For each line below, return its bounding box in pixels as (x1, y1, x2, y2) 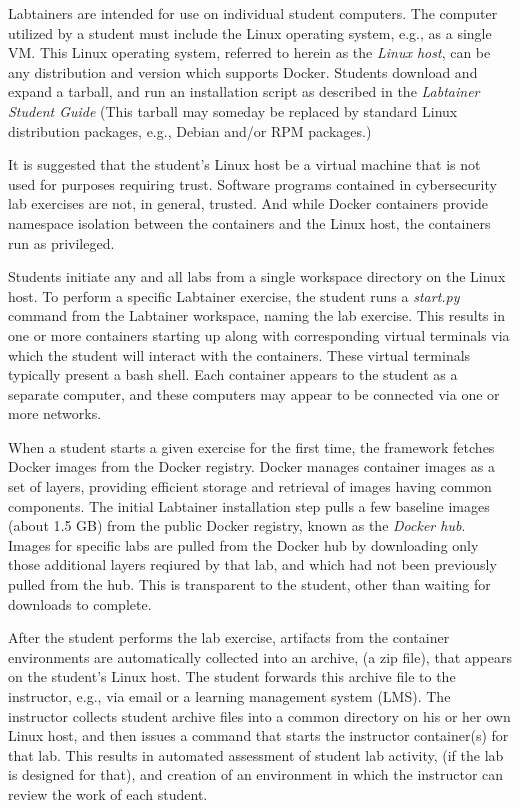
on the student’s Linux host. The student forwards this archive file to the (8, 666, 456, 687)
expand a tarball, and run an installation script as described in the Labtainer (8, 81, 480, 102)
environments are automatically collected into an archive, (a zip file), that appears (8, 646, 512, 667)
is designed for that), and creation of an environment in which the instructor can (8, 764, 504, 785)
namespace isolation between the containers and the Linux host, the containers (8, 212, 491, 233)
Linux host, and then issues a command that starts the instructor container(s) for (8, 725, 509, 746)
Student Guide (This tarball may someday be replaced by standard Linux (8, 100, 458, 121)
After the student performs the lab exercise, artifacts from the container (8, 627, 450, 648)
